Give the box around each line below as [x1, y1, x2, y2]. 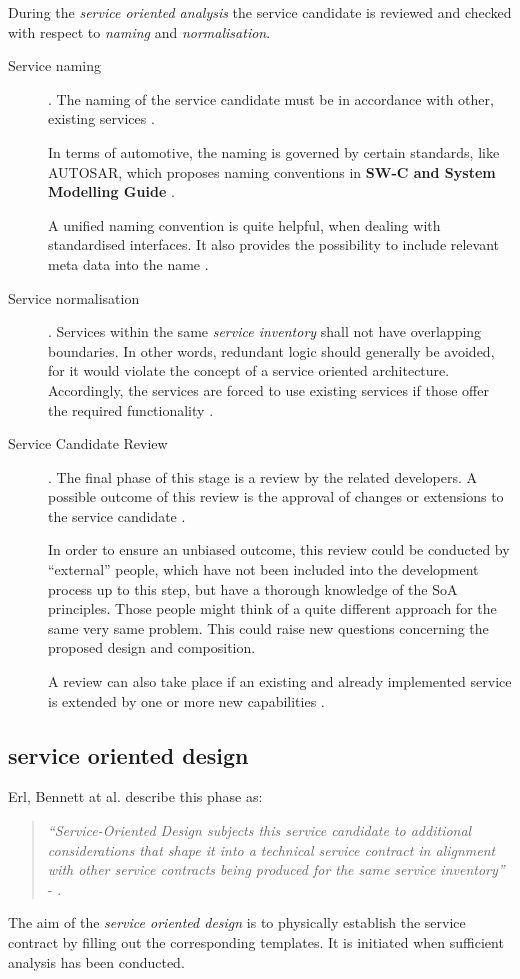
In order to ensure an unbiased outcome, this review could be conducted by [48, 539, 510, 560]
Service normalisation [8, 287, 140, 308]
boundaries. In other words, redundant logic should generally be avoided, [48, 340, 495, 361]
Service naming [8, 55, 101, 76]
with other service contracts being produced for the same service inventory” [47, 859, 505, 880]
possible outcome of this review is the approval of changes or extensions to [48, 486, 504, 507]
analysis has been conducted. [8, 951, 185, 972]
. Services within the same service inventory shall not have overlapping [48, 321, 482, 342]
